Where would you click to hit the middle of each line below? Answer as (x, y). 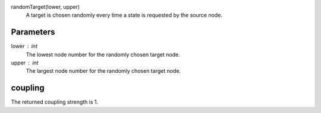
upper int (25, 63)
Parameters (33, 32)
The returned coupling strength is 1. (54, 102)
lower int (24, 46)
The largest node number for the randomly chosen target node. (103, 71)
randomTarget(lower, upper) (45, 7)
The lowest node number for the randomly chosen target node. (103, 54)
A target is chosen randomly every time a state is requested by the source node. (124, 15)
